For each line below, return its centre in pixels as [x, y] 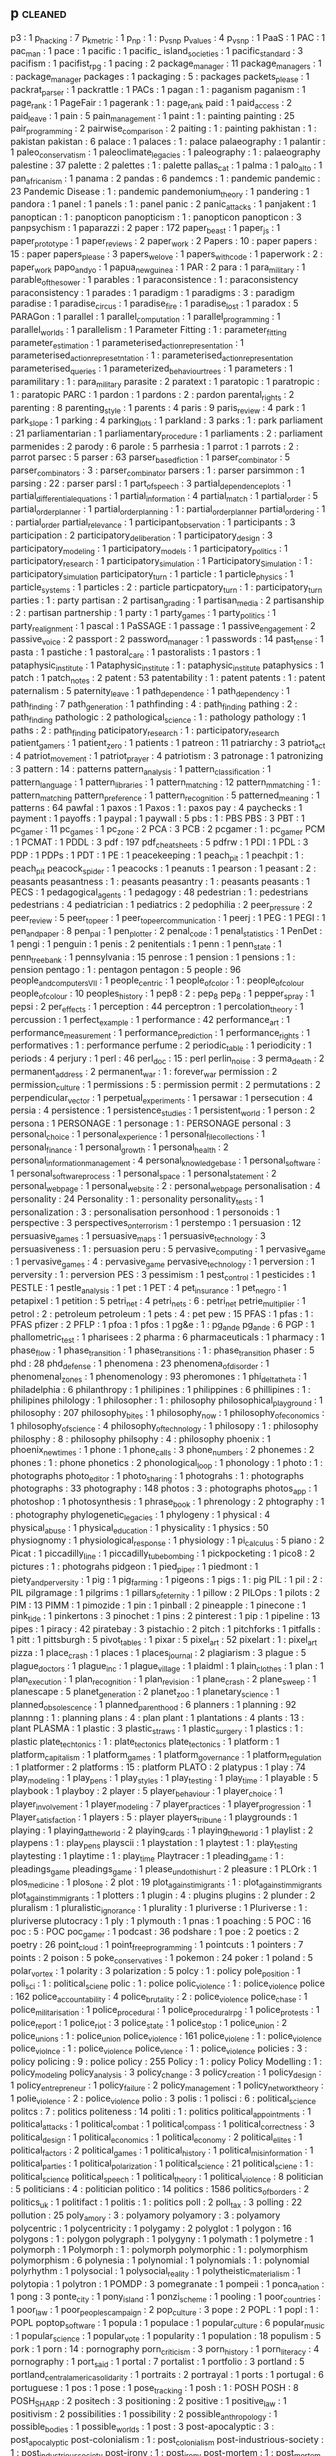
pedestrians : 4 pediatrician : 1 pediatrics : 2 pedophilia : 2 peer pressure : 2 [161, 906]
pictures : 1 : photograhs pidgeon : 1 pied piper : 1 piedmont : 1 [134, 1568]
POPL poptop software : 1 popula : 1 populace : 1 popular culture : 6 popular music [167, 2323]
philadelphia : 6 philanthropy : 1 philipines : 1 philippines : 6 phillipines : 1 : [161, 1389]
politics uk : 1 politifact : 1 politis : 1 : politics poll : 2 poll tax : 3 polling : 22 [156, 2203]
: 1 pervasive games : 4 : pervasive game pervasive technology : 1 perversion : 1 [162, 1263]
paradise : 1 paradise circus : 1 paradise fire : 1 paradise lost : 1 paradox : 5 [154, 304]
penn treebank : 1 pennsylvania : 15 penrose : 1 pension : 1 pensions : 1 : [153, 958]
